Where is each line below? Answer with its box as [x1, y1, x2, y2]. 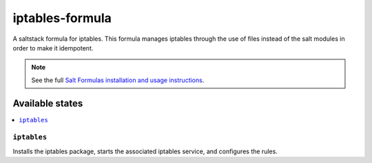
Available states [12, 97, 83, 109]
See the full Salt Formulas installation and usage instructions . [31, 76, 205, 84]
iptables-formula [12, 10, 112, 26]
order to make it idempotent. [12, 44, 94, 52]
